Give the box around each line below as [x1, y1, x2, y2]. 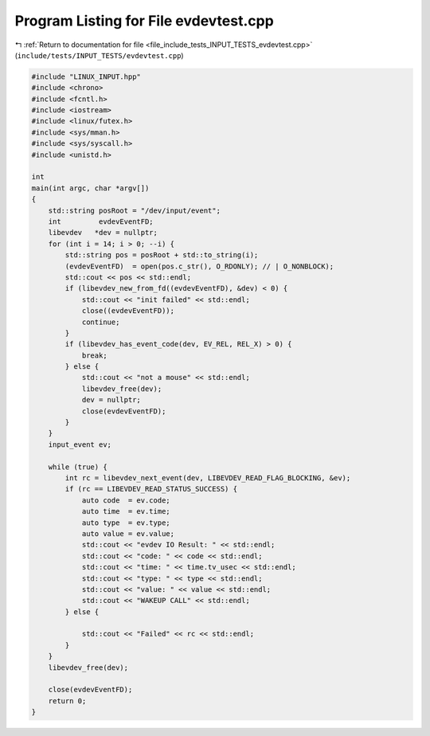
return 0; [48, 696, 87, 705]
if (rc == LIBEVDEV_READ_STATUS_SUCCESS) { [64, 484, 238, 494]
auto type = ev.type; [81, 518, 170, 527]
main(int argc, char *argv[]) [31, 183, 150, 193]
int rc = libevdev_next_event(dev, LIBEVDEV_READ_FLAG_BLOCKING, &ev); [64, 473, 351, 482]
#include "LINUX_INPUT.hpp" [31, 72, 141, 81]
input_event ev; [48, 440, 111, 449]
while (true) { [48, 462, 107, 472]
